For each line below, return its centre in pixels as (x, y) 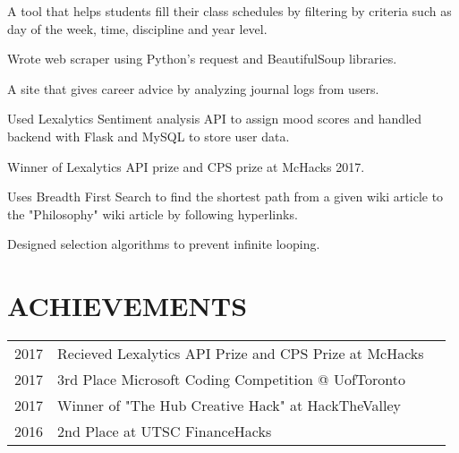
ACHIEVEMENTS (127, 306)
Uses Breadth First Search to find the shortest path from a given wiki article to (225, 197)
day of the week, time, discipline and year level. (137, 28)
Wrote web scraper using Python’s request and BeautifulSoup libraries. (202, 59)
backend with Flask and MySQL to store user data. (149, 136)
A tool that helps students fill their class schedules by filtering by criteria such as (229, 11)
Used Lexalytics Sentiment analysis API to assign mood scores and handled (215, 119)
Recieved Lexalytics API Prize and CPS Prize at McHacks (241, 354)
